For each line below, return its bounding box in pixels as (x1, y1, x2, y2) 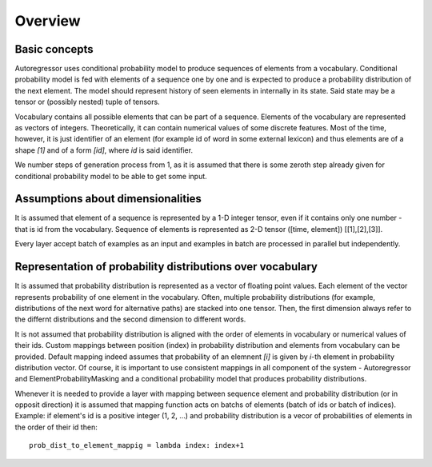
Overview (14, 12, 81, 30)
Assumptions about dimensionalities (14, 192, 202, 206)
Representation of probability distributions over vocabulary (14, 260, 318, 273)
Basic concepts (14, 42, 94, 56)
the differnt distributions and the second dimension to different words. (14, 314, 246, 324)
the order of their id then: (14, 422, 98, 432)
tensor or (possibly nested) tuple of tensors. (14, 97, 160, 107)
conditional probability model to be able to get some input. (14, 171, 207, 181)
